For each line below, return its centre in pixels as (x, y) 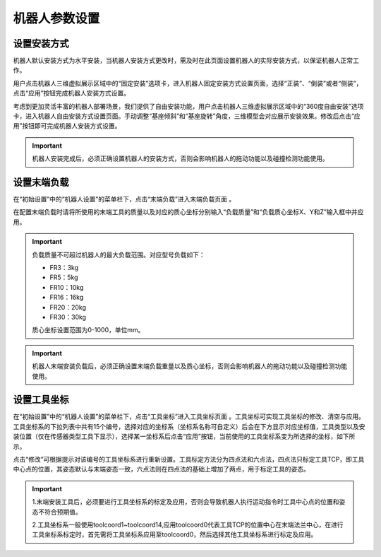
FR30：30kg (68, 317)
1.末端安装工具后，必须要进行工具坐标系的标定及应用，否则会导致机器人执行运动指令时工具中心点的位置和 (186, 502)
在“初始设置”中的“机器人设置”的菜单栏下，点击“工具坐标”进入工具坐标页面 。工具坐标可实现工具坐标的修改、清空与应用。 (189, 416)
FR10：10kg (67, 287)
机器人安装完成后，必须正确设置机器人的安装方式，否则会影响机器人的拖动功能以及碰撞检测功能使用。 (180, 158)
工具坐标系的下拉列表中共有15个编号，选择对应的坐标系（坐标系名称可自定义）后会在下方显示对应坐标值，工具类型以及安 (189, 426)
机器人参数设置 (56, 18)
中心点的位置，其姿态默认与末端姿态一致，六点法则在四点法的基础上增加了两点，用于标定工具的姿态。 (161, 469)
